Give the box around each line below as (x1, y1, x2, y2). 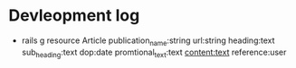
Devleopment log (8, 5, 140, 26)
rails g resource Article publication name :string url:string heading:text (21, 35, 275, 47)
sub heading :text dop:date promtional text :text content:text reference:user (21, 47, 287, 59)
